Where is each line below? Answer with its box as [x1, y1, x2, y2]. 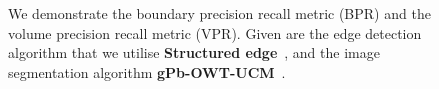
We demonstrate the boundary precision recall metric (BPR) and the [8, 3, 431, 23]
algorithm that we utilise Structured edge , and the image [8, 42, 380, 63]
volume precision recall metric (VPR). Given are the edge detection [8, 22, 422, 43]
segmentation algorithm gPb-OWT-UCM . [8, 61, 286, 82]
